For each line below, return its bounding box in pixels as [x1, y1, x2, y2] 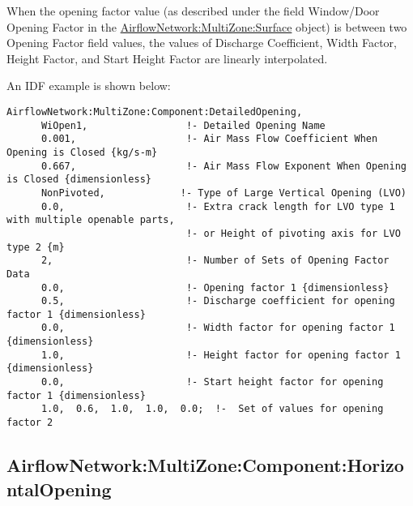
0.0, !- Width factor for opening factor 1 [40, 322, 395, 334]
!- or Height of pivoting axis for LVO [185, 227, 401, 239]
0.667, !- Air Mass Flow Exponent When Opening [40, 160, 407, 172]
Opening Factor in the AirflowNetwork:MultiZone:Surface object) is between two [6, 18, 407, 35]
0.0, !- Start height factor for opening [40, 376, 384, 388]
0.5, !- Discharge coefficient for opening [40, 295, 395, 307]
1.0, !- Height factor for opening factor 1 [40, 349, 401, 361]
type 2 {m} [6, 241, 65, 253]
